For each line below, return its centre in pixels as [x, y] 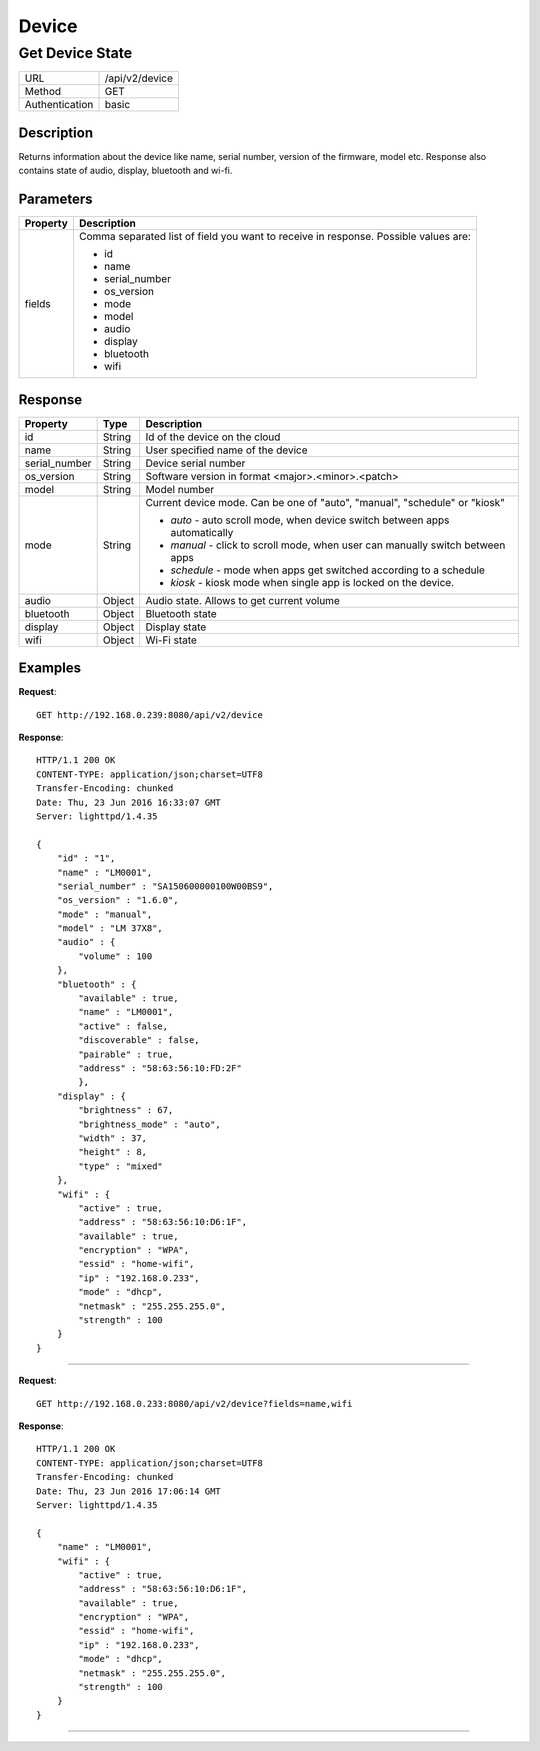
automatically [202, 532]
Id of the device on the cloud [213, 437]
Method [43, 92]
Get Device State [75, 53]
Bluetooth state [181, 613]
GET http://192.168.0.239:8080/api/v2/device [150, 714]
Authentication [59, 105]
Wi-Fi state [171, 640]
